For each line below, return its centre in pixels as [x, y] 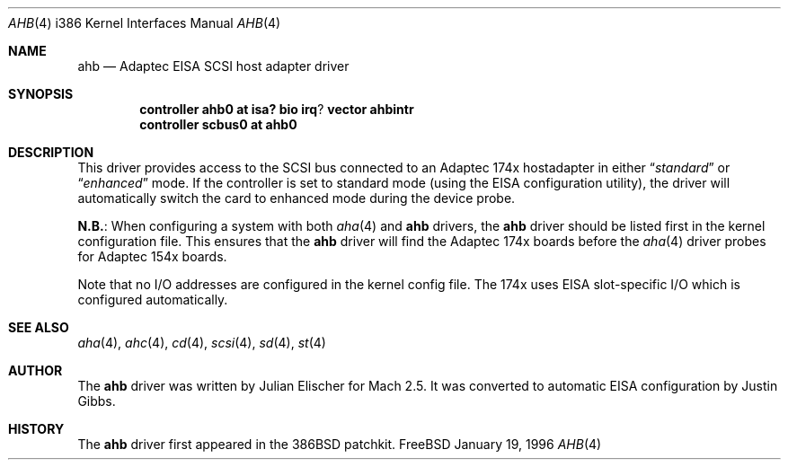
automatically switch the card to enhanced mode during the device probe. [297, 198]
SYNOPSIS [41, 94]
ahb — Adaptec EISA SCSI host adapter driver [213, 66]
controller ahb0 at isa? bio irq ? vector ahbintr [277, 109]
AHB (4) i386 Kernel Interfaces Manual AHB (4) [145, 23]
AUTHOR [35, 370]
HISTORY [36, 429]
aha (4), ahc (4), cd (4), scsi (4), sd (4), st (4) [202, 343]
